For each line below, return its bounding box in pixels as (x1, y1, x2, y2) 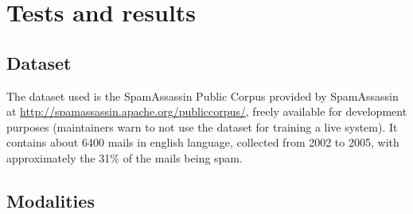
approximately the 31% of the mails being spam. (6, 149, 243, 166)
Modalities (6, 188, 95, 212)
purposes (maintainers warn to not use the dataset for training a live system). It (6, 118, 398, 135)
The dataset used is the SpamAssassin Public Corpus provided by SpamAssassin (6, 87, 399, 104)
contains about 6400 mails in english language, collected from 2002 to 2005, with (6, 134, 399, 151)
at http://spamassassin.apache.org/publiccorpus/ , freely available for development (6, 103, 407, 120)
